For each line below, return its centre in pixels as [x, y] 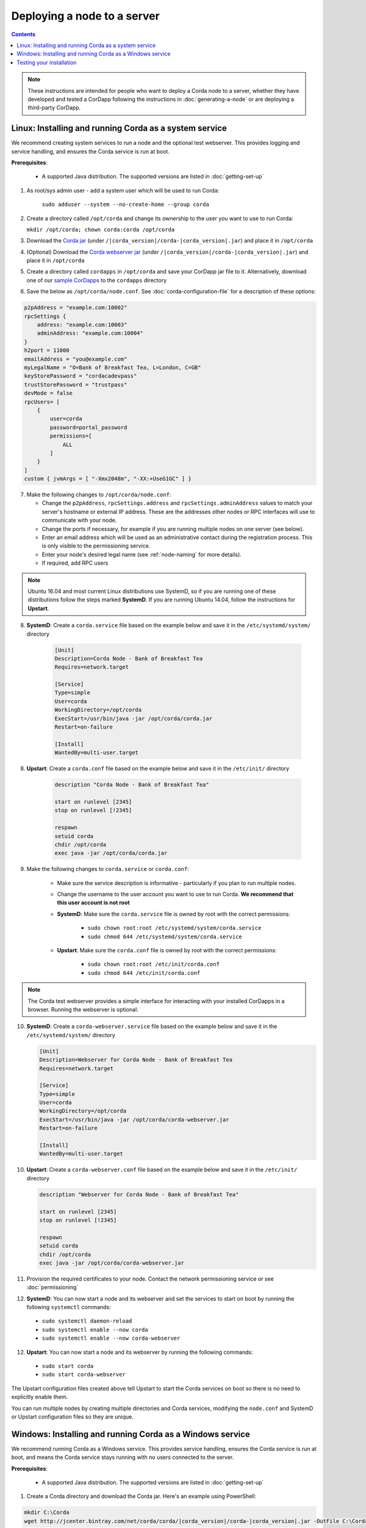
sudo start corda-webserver [84, 1375]
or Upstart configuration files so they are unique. [73, 1416]
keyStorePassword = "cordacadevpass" [81, 376]
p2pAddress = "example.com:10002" [76, 308]
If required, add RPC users [75, 563]
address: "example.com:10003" [82, 325]
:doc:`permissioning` [52, 1287]
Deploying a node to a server [85, 16]
